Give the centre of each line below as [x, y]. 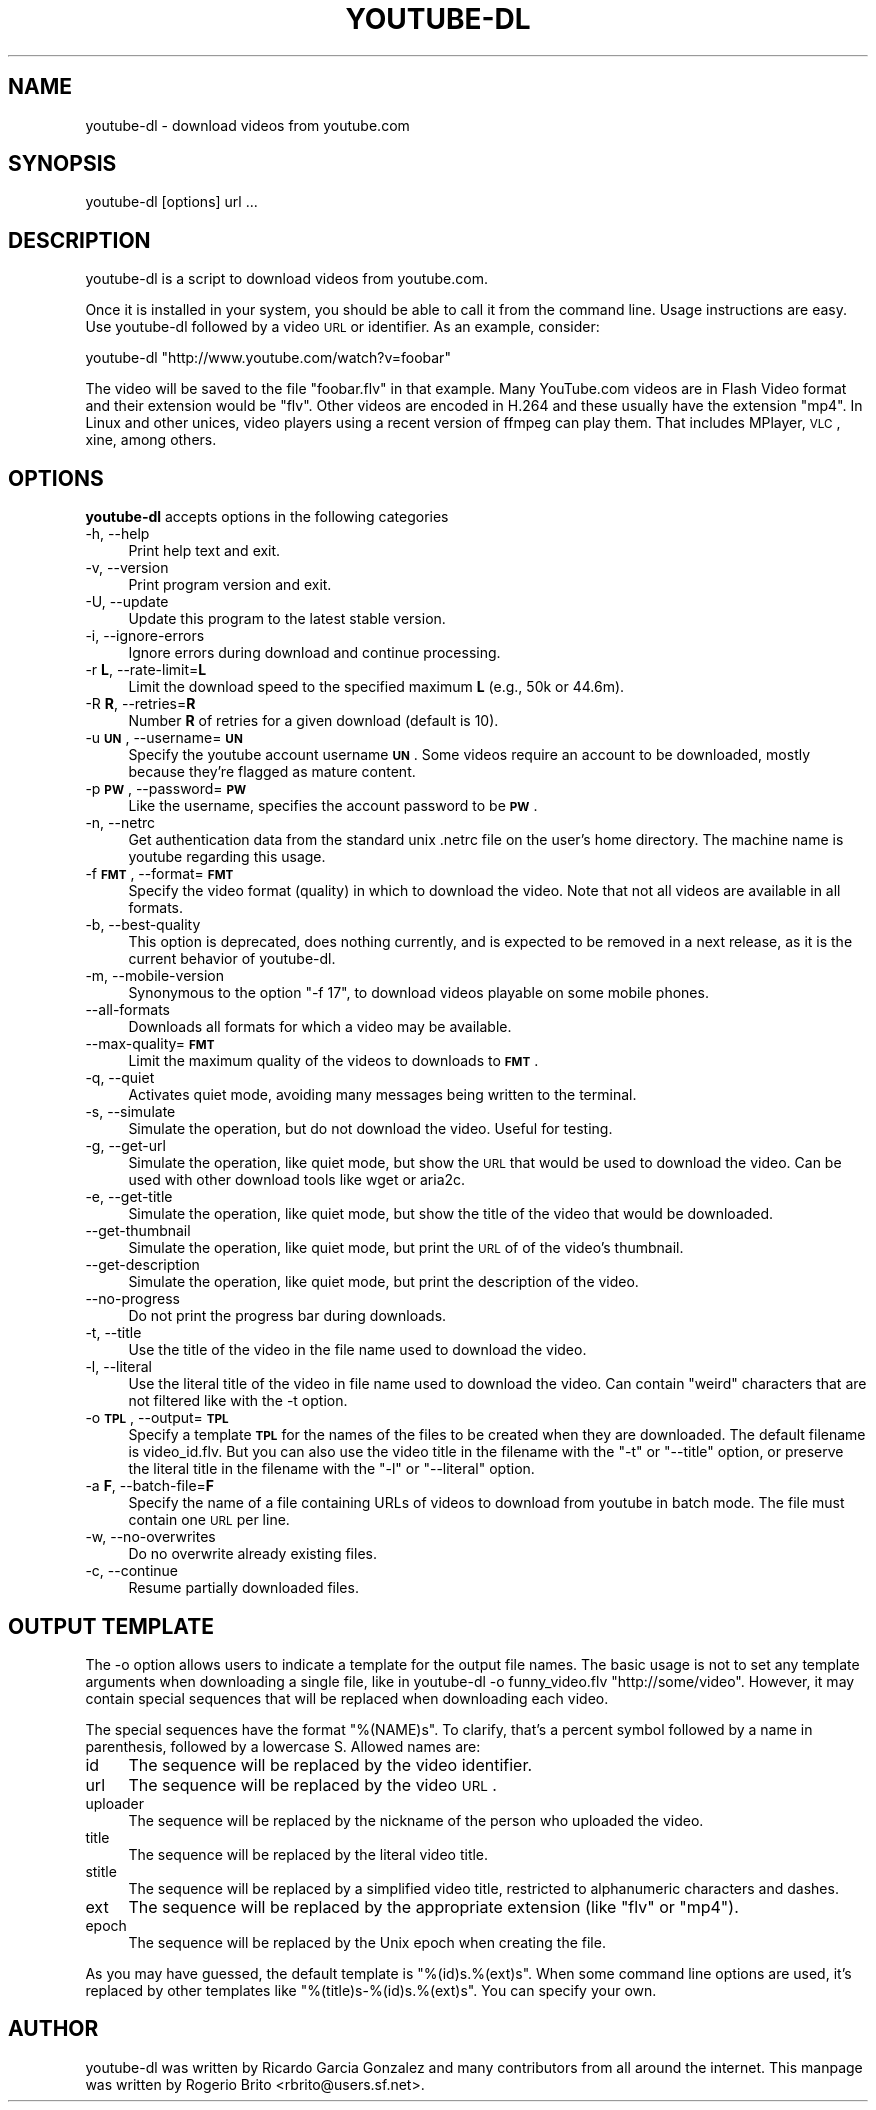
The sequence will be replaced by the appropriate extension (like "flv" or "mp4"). [433, 1906]
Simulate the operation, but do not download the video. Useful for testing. [370, 1129]
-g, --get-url [125, 1146]
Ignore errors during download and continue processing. [314, 653]
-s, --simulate [130, 1112]
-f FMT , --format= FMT [159, 874]
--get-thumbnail [138, 1231]
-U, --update [127, 602]
